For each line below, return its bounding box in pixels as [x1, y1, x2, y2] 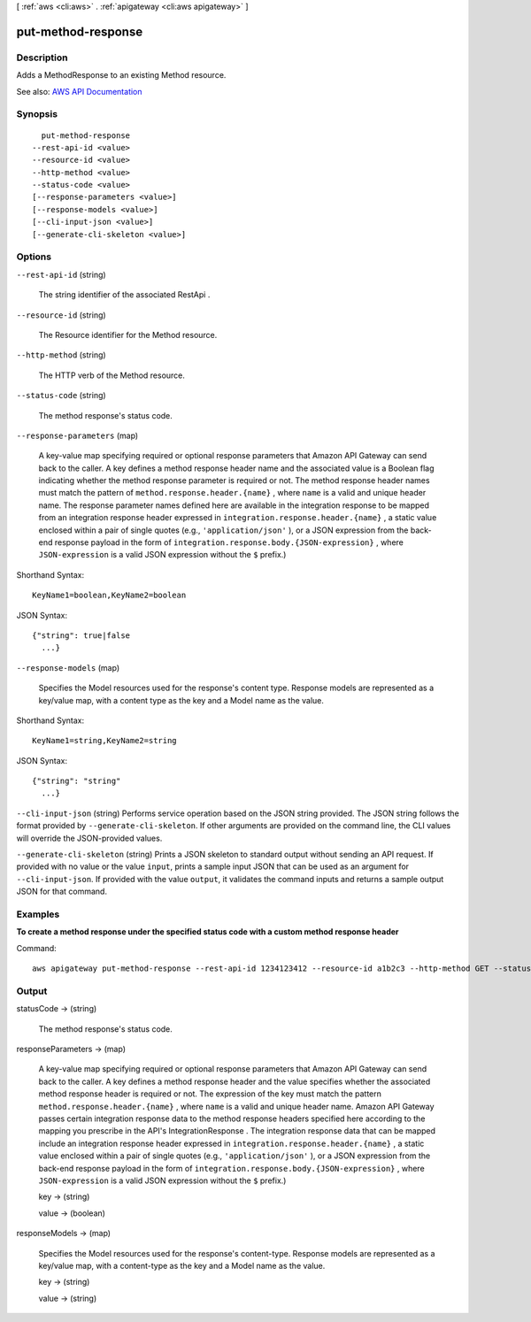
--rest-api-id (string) [16, 269, 106, 280]
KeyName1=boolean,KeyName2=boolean [32, 590, 187, 601]
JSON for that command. [16, 886, 108, 897]
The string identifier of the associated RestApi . [38, 289, 211, 300]
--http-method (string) [16, 350, 106, 360]
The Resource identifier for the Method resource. [38, 329, 218, 340]
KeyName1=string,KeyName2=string [32, 735, 177, 746]
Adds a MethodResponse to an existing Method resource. [16, 70, 227, 81]
